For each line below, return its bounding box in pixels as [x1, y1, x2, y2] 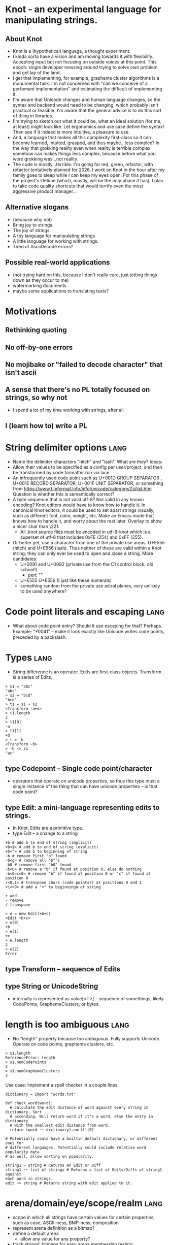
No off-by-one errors [5, 343, 73, 351]
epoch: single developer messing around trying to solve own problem [12, 64, 158, 70]
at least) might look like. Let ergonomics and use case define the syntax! [12, 123, 164, 129]
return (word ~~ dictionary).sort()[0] [10, 1127, 94, 1132]
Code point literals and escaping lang [5, 606, 165, 617]
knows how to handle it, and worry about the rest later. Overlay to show [12, 518, 162, 524]
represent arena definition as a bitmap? [12, 1225, 95, 1231]
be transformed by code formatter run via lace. [12, 470, 111, 476]
